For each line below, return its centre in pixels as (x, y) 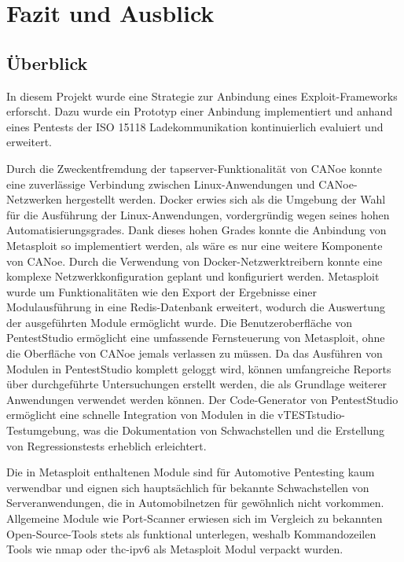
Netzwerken (34, 199)
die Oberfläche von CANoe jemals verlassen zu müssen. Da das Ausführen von (195, 353)
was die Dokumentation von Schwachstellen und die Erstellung (234, 430)
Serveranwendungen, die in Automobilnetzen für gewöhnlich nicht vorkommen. (195, 503)
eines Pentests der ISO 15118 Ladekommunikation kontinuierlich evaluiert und (195, 126)
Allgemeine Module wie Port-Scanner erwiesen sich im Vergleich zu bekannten (195, 518)
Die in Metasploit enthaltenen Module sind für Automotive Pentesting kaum (191, 472)
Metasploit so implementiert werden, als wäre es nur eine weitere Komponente (195, 245)
